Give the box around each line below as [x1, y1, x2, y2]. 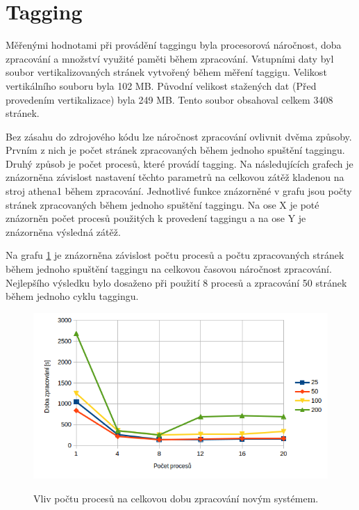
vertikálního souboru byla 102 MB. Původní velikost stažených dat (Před [6, 78, 317, 93]
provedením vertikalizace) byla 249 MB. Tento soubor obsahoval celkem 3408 [6, 92, 333, 106]
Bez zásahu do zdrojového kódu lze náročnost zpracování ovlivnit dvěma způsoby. [6, 129, 352, 143]
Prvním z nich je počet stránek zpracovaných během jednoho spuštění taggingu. [6, 143, 345, 157]
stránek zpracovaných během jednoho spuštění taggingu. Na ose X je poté [6, 197, 319, 212]
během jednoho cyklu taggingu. [6, 289, 139, 303]
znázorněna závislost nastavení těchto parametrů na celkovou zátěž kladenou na [6, 170, 344, 184]
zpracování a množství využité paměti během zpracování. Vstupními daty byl [6, 51, 334, 65]
